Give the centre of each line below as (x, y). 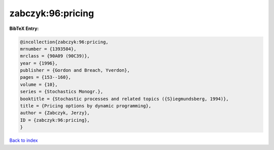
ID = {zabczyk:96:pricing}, (55, 120)
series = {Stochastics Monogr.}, (62, 92)
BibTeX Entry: (24, 28)
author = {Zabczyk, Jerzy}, (55, 113)
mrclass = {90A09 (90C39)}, (55, 56)
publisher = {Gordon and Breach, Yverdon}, (75, 70)
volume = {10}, (39, 84)
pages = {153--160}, (45, 77)
